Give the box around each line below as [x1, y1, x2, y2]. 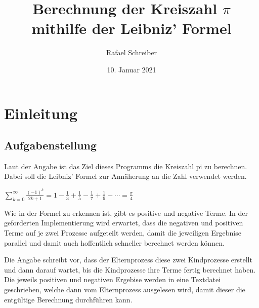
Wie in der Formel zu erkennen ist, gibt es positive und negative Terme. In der [4, 207, 248, 218]
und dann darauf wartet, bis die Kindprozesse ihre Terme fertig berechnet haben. [4, 264, 256, 275]
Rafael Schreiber [106, 47, 157, 58]
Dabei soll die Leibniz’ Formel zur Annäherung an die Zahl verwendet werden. [4, 171, 247, 181]
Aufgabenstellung [4, 137, 97, 153]
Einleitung [4, 102, 78, 123]
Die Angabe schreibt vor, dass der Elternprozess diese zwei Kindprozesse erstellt [4, 254, 252, 265]
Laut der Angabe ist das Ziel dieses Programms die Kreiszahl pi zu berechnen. [4, 161, 247, 171]
